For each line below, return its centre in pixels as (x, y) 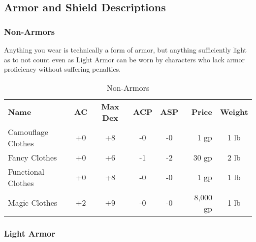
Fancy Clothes (32, 157)
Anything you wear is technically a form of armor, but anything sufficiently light (126, 50)
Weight (234, 112)
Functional (26, 171)
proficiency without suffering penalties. (63, 69)
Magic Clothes (33, 203)
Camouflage (28, 132)
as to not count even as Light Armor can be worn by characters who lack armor (125, 59)
